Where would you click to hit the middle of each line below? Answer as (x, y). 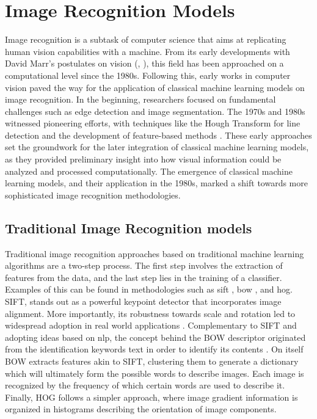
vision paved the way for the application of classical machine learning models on (155, 87)
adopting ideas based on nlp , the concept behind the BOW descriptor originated (155, 337)
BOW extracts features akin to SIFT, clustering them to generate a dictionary (152, 361)
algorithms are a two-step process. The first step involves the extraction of (144, 265)
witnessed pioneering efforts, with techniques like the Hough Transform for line (153, 123)
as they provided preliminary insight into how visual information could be (143, 159)
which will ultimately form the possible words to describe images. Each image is (155, 373)
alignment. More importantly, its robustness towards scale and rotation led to (150, 313)
